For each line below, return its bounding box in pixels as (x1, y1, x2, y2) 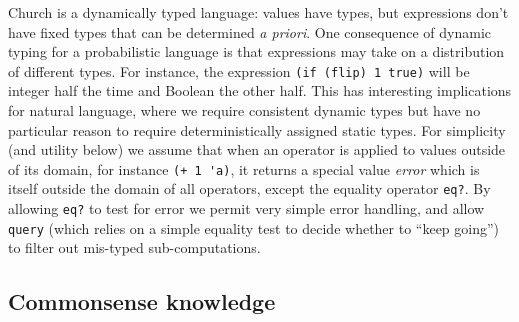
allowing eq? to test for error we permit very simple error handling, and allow (8, 198, 485, 219)
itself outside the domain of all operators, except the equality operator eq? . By (8, 178, 491, 199)
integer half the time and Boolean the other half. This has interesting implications (8, 80, 512, 101)
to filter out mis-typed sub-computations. (8, 237, 261, 258)
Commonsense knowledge (8, 286, 276, 317)
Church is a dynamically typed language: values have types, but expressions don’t (8, 2, 509, 22)
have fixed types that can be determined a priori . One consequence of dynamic (8, 21, 492, 42)
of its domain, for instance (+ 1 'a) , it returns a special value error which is (8, 158, 480, 179)
